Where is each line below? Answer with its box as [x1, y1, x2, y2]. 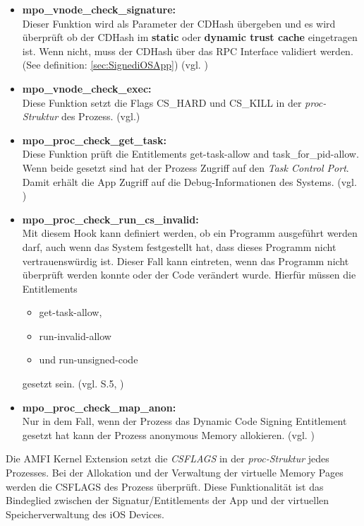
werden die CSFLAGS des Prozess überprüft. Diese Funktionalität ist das [6, 479, 324, 493]
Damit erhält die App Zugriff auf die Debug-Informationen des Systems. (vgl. [22, 174, 357, 189]
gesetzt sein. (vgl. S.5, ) [22, 376, 124, 391]
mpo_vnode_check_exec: [22, 81, 152, 95]
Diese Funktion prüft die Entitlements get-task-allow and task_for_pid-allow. [22, 146, 359, 161]
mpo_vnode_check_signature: [22, 2, 176, 16]
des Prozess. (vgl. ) [61, 109, 140, 124]
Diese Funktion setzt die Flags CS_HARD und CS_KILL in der [22, 95, 302, 110]
